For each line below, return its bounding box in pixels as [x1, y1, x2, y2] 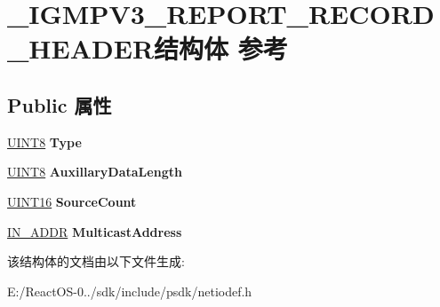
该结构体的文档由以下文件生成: [7, 252, 185, 271]
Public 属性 [7, 91, 112, 118]
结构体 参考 [154, 30, 288, 67]
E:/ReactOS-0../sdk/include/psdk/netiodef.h [7, 281, 252, 300]
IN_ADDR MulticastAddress [7, 222, 182, 240]
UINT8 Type [7, 132, 82, 151]
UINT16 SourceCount [7, 192, 137, 210]
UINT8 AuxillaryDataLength [7, 162, 182, 181]
